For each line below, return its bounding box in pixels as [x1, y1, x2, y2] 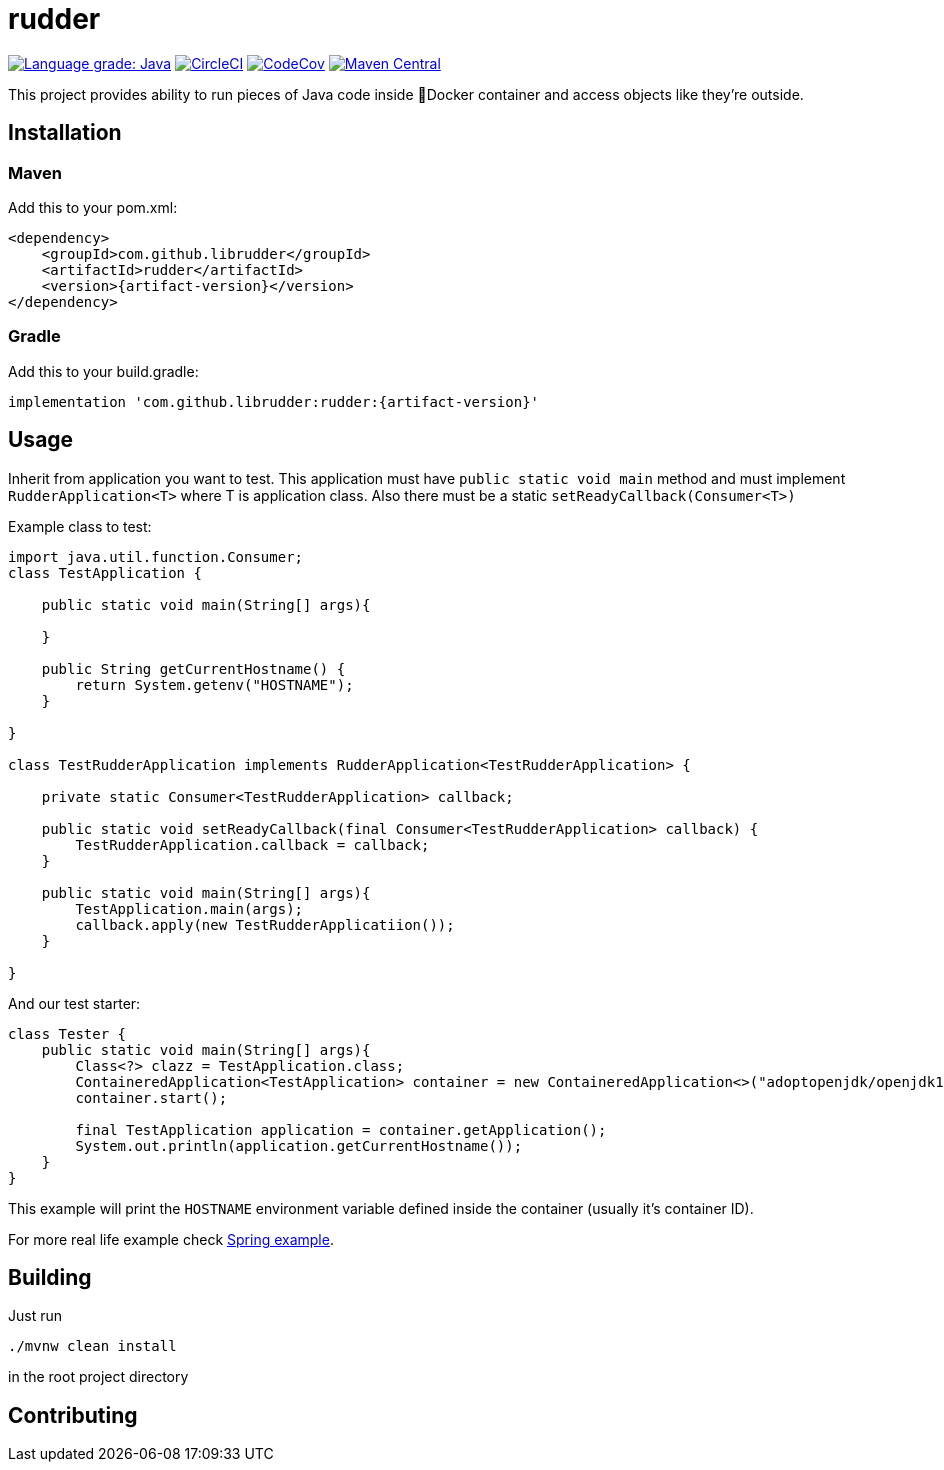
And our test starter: [8, 994, 141, 1012]
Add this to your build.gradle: [8, 362, 199, 380]
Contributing [8, 1402, 138, 1428]
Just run [8, 1307, 62, 1325]
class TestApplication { [8, 564, 202, 581]
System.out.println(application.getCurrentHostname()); [75, 1137, 523, 1154]
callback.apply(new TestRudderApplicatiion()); [75, 916, 455, 933]
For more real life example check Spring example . [8, 1230, 334, 1248]
